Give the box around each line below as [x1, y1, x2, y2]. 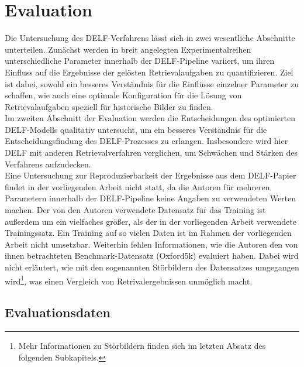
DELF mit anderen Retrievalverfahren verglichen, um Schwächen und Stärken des [5, 146, 298, 159]
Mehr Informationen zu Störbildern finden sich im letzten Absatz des [18, 339, 266, 352]
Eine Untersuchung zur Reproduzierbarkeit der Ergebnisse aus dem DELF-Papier [5, 169, 296, 181]
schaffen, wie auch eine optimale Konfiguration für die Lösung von [5, 89, 242, 101]
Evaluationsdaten [5, 303, 111, 321]
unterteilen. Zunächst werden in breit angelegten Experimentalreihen [5, 43, 251, 55]
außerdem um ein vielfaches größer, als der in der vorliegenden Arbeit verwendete [5, 215, 296, 227]
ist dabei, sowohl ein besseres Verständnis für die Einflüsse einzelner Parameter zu [5, 77, 299, 90]
